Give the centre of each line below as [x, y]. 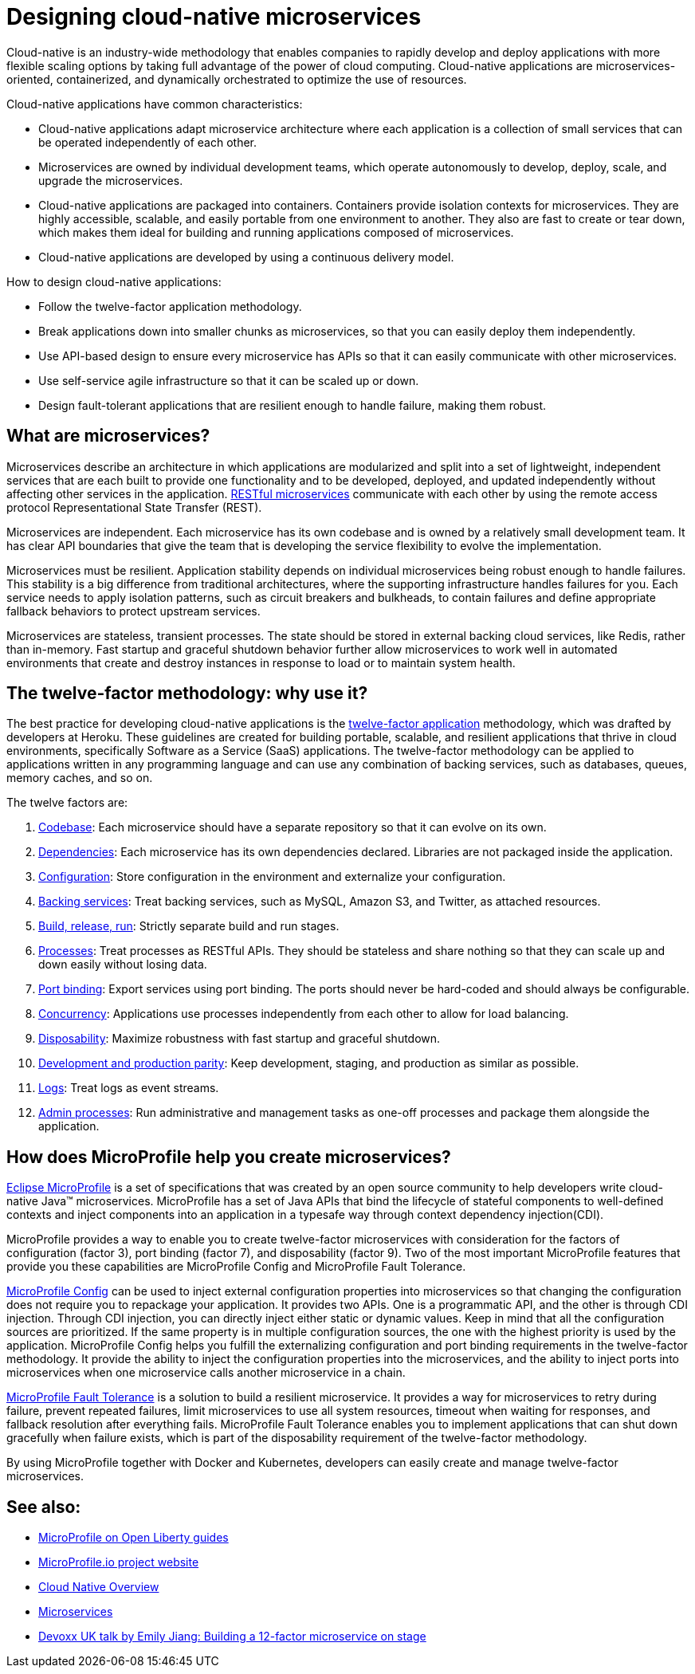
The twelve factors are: [67, 803]
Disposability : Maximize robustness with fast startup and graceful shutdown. [240, 1039]
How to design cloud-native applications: [114, 281]
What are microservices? [108, 436]
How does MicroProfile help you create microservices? [229, 1157]
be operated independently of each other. [148, 142]
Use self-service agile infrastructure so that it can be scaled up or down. [229, 380]
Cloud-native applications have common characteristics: [155, 104]
